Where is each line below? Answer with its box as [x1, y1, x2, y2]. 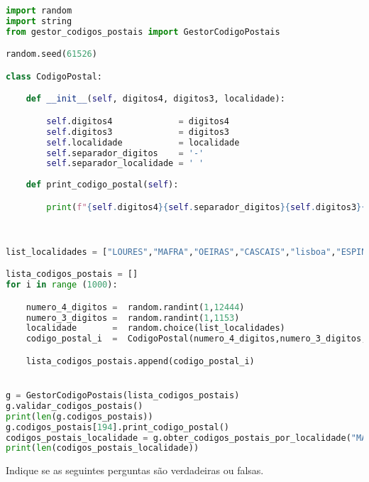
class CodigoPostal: [6, 71, 103, 82]
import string [6, 16, 72, 26]
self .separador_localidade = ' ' [46, 158, 204, 169]
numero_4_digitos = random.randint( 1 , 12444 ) [26, 302, 245, 312]
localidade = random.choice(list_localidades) [26, 323, 285, 334]
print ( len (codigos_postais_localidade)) [6, 443, 199, 454]
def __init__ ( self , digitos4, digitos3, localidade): [26, 94, 285, 104]
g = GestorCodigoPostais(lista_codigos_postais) [6, 390, 240, 400]
